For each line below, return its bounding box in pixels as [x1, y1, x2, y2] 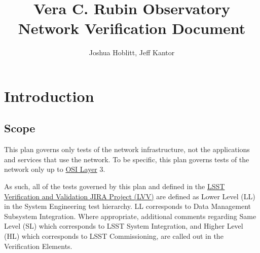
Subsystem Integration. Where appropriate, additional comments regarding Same [4, 210, 256, 221]
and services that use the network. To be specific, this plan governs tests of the [4, 154, 249, 164]
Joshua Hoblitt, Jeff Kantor [89, 47, 175, 58]
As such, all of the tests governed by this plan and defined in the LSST [4, 181, 225, 192]
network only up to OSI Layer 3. [4, 164, 105, 174]
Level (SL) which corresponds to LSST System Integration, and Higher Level [4, 221, 243, 231]
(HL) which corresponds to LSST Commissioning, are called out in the [4, 231, 224, 241]
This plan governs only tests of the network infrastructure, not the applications [4, 144, 250, 155]
